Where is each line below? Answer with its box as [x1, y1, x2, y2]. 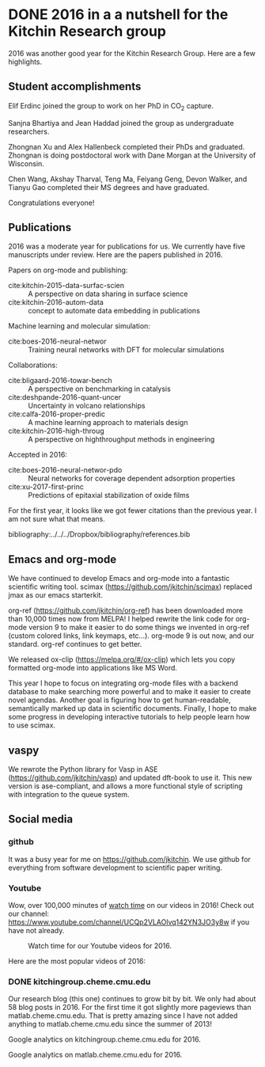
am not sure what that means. [8, 515, 105, 524]
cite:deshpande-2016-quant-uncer [8, 393, 121, 402]
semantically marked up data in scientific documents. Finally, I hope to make [8, 704, 257, 713]
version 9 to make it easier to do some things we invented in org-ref [28, 623, 250, 632]
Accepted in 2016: [8, 450, 67, 460]
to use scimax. [8, 720, 56, 730]
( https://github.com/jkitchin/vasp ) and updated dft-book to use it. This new [8, 773, 252, 782]
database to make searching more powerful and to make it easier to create [8, 687, 252, 697]
